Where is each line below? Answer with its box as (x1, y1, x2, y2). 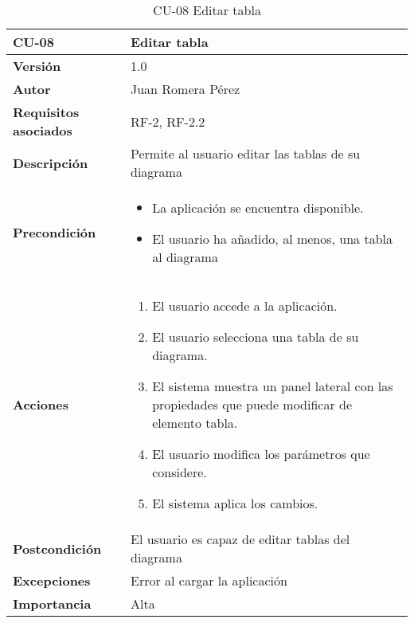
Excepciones (13, 571, 91, 590)
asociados (13, 121, 72, 139)
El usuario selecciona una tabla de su (152, 327, 359, 346)
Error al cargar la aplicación (131, 571, 287, 590)
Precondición (13, 223, 96, 241)
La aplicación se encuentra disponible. (152, 198, 364, 217)
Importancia (13, 594, 92, 613)
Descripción (13, 153, 88, 172)
